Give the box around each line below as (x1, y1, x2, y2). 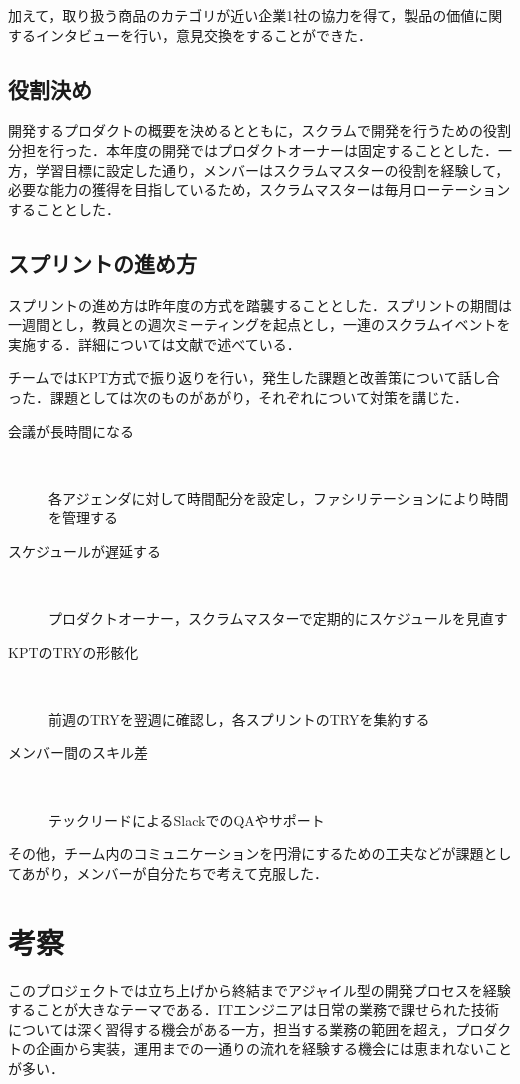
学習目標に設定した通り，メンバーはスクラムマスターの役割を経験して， (35, 159, 510, 180)
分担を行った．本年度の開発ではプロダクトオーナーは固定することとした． (8, 139, 498, 160)
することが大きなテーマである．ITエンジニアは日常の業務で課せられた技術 (8, 999, 500, 1020)
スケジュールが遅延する (8, 540, 162, 561)
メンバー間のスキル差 (8, 742, 148, 763)
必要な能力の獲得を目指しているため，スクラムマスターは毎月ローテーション (8, 179, 511, 200)
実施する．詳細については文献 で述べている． (8, 333, 301, 354)
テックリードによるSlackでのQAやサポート (48, 809, 325, 830)
